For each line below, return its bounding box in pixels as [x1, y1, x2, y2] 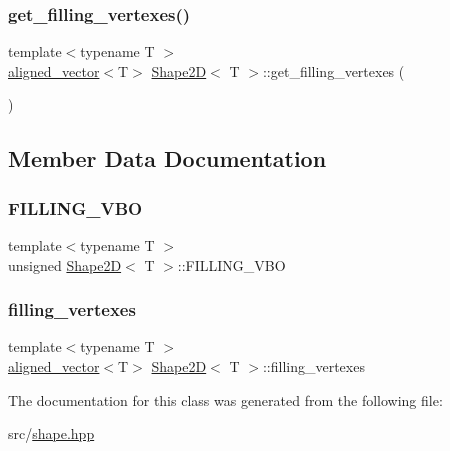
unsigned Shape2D [8, 254, 122, 275]
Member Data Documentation [8, 143, 327, 174]
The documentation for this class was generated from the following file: [8, 389, 443, 410]
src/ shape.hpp [8, 423, 95, 444]
